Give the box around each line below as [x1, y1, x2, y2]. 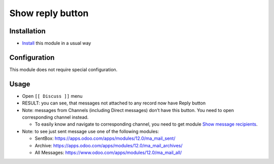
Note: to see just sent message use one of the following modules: [22, 128, 159, 134]
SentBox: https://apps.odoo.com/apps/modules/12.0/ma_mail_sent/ [35, 135, 176, 141]
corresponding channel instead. [22, 114, 89, 121]
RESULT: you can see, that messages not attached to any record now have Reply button [22, 100, 205, 106]
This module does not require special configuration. [9, 66, 118, 73]
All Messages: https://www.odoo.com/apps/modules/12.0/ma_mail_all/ [35, 149, 182, 155]
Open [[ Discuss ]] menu [22, 93, 83, 99]
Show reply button [9, 8, 89, 19]
